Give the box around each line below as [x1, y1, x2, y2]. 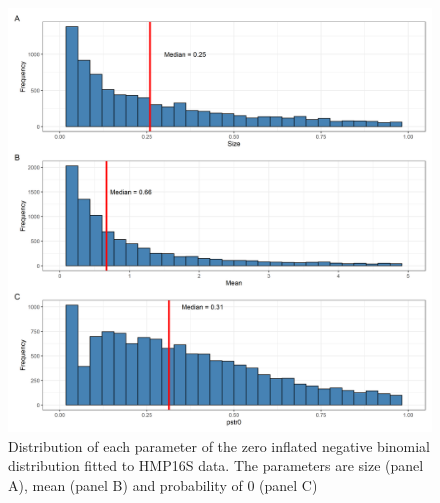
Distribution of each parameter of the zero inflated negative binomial [8, 435, 431, 456]
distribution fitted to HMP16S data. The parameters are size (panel [8, 455, 424, 476]
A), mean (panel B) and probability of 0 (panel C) [8, 474, 318, 495]
